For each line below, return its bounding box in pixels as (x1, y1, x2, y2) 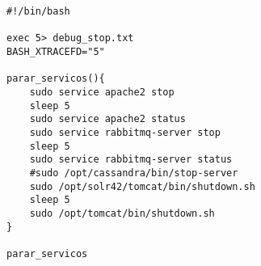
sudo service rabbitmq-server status (29, 154, 233, 166)
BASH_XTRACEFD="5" (6, 45, 105, 57)
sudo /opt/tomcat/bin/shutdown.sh (29, 207, 215, 219)
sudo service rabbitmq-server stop (29, 126, 221, 138)
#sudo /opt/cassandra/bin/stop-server (29, 167, 238, 179)
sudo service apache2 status (29, 113, 186, 125)
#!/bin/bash (6, 6, 70, 17)
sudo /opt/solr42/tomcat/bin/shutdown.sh (29, 180, 255, 192)
